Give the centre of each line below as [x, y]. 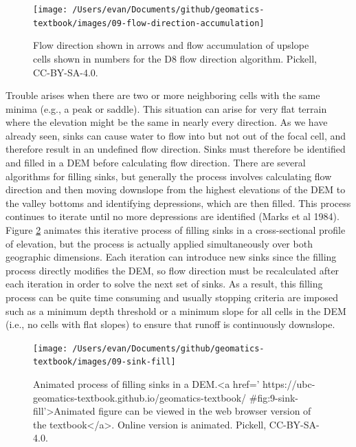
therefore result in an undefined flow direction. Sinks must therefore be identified [176, 149]
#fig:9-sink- [274, 397]
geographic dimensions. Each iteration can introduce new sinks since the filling [171, 257]
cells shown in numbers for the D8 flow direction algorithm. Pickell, [175, 58]
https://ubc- [289, 384]
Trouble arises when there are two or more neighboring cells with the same [163, 95]
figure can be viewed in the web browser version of [205, 411]
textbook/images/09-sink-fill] [104, 362]
